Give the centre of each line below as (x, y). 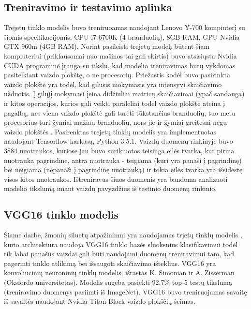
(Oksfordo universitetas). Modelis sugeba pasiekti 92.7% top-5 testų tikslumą (118, 282)
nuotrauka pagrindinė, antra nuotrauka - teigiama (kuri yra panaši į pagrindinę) (123, 160)
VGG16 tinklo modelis (61, 214)
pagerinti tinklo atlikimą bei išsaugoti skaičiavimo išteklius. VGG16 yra (110, 263)
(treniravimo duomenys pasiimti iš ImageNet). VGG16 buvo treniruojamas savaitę (125, 291)
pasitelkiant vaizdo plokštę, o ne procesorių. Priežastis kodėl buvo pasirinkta (117, 75)
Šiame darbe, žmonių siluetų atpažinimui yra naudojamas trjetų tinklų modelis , (123, 235)
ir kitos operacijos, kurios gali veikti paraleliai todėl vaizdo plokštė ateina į (115, 103)
